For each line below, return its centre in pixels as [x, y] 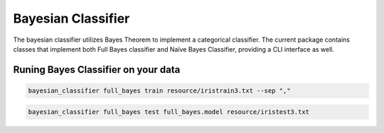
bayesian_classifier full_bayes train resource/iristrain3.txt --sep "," [159, 91]
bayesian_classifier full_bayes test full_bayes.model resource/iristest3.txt [169, 112]
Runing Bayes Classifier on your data [97, 70]
